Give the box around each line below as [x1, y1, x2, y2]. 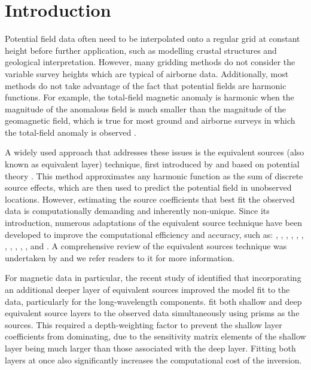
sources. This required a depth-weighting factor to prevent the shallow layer [5, 318, 282, 331]
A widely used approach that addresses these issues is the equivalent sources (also [5, 146, 304, 158]
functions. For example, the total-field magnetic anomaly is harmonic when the [5, 91, 294, 103]
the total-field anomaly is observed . [5, 126, 136, 138]
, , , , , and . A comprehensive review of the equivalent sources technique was [5, 240, 287, 252]
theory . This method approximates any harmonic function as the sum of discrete [5, 169, 303, 182]
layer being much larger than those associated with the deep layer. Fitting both [5, 341, 296, 354]
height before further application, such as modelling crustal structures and [5, 44, 277, 56]
